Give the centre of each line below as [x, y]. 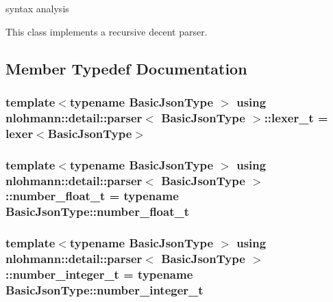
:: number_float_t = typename [92, 196]
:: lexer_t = [296, 117]
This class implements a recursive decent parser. [107, 31]
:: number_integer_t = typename [99, 274]
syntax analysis [37, 8]
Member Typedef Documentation [126, 68]
